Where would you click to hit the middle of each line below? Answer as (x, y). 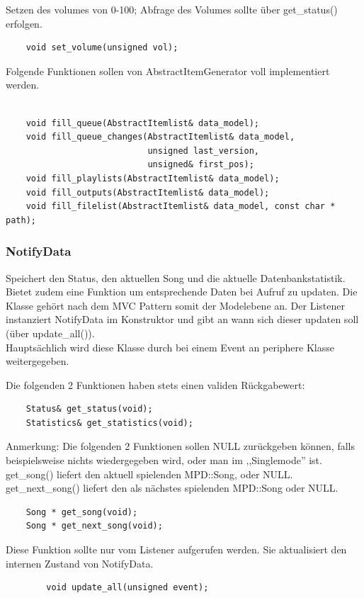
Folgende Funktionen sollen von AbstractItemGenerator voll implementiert (168, 70)
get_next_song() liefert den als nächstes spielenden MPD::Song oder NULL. (172, 488)
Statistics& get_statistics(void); (109, 423)
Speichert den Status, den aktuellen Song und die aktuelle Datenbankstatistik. (176, 277)
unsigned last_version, (203, 151)
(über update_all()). (50, 333)
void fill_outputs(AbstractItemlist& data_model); (148, 192)
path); (21, 220)
